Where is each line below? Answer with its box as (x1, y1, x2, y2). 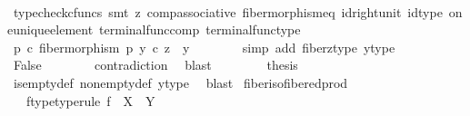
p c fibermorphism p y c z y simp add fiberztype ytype (13, 37, 395, 56)
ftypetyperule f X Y (25, 91, 155, 110)
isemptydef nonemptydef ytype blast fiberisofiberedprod (13, 72, 348, 92)
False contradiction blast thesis (13, 55, 298, 74)
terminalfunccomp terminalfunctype (99, 20, 301, 39)
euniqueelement (7, 20, 94, 39)
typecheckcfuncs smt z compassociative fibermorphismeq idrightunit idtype (13, 2, 443, 21)
